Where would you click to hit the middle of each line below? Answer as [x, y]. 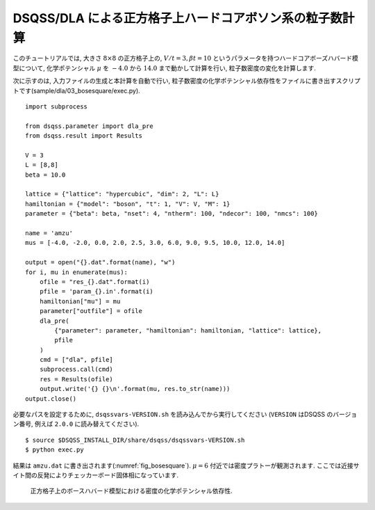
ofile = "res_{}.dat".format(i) [94, 281]
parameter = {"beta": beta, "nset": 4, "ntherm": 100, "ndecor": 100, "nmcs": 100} [172, 214]
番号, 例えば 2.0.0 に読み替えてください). [79, 424]
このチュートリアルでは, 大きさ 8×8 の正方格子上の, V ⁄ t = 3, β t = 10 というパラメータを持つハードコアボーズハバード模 [186, 58]
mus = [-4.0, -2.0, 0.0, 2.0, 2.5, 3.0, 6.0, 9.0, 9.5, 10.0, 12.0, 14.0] [155, 243]
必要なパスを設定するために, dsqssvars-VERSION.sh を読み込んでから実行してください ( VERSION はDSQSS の [173, 415]
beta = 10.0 [45, 175]
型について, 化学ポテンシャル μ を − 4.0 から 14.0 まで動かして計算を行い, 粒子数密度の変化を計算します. [164, 68]
